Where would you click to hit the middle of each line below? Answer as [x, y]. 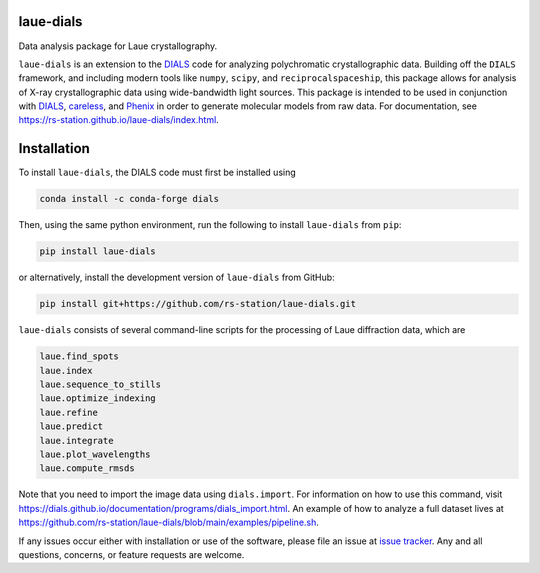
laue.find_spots [79, 356]
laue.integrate [76, 440]
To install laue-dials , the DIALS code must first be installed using [157, 172]
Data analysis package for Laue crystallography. [118, 46]
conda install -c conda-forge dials [129, 199]
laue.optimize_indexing [98, 398]
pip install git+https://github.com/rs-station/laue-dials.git [198, 304]
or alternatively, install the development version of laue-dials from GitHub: [176, 277]
